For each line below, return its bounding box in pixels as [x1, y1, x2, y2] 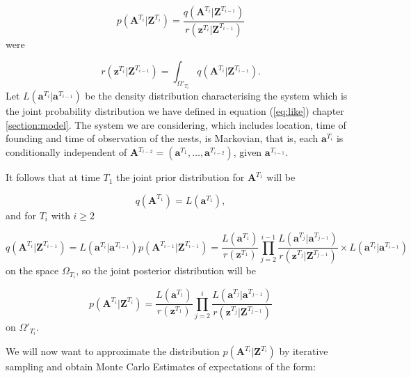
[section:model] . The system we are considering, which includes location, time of [6, 117, 346, 132]
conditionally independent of [6, 145, 127, 159]
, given [233, 145, 262, 159]
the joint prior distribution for [115, 170, 245, 184]
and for [6, 207, 37, 222]
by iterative [279, 344, 328, 359]
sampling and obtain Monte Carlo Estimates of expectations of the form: [6, 359, 316, 374]
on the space [6, 263, 59, 278]
